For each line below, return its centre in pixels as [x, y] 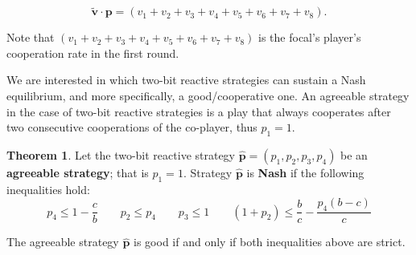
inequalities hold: [48, 189]
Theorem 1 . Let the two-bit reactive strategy [121, 154]
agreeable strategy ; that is [78, 172]
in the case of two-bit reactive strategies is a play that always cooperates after [199, 111]
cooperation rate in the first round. [93, 53]
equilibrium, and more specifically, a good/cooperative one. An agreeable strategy [208, 95]
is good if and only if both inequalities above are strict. [270, 242]
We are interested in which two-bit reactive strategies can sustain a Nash [186, 80]
